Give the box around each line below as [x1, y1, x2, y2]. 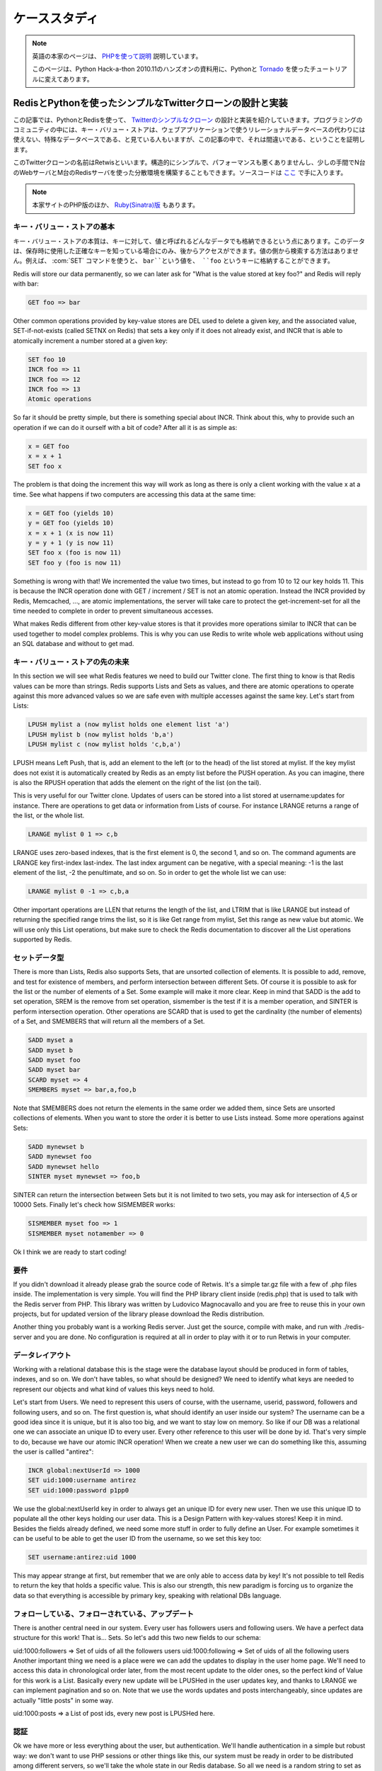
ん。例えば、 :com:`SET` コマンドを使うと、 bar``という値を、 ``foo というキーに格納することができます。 [13, 256, 334, 265]
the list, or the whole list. [13, 811, 85, 820]
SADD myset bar [28, 1066, 81, 1074]
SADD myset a [28, 1036, 74, 1044]
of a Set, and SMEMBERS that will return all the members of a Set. [13, 1017, 205, 1026]
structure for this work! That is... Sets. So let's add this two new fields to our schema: [13, 1634, 261, 1642]
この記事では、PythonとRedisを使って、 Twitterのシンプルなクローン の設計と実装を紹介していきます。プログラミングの [13, 115, 363, 124]
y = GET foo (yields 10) [28, 519, 115, 527]
